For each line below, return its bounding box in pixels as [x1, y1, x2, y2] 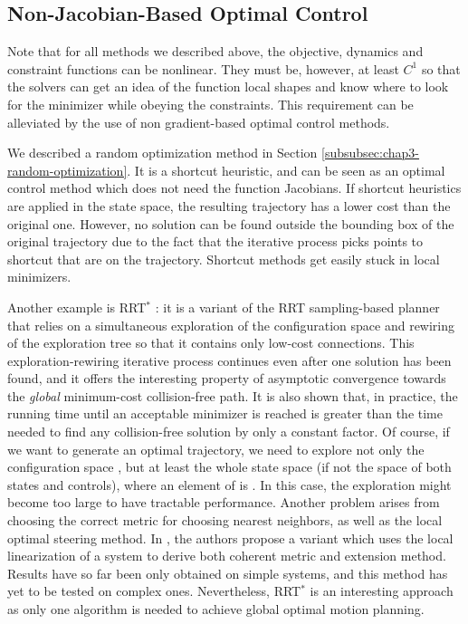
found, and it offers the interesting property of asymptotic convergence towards [7, 369, 446, 388]
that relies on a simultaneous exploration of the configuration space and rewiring [7, 315, 455, 334]
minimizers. [7, 267, 72, 286]
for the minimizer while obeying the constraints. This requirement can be [7, 94, 414, 113]
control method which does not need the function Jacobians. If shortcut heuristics [7, 178, 462, 197]
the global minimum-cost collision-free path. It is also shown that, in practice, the [7, 386, 458, 405]
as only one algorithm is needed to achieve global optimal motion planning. [7, 600, 425, 619]
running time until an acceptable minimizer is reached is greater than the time [7, 404, 443, 423]
